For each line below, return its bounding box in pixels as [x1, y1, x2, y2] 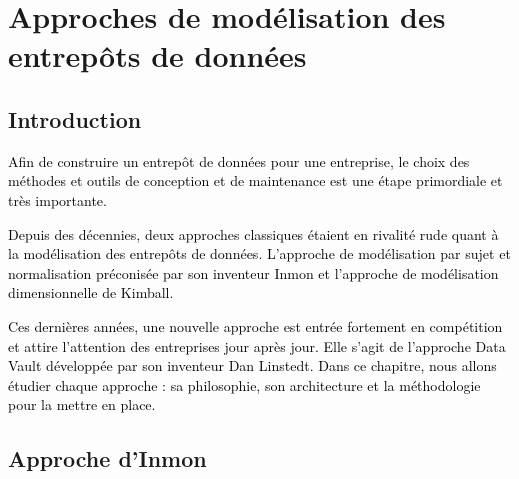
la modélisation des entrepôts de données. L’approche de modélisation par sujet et [8, 243, 511, 264]
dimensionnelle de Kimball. [8, 282, 174, 303]
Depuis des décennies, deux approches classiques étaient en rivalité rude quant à [8, 223, 499, 244]
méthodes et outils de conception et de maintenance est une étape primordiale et [8, 170, 503, 191]
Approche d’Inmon [8, 443, 207, 474]
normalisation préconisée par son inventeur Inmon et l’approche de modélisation [8, 262, 499, 283]
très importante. [8, 189, 107, 210]
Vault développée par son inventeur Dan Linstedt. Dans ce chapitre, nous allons [8, 355, 497, 376]
